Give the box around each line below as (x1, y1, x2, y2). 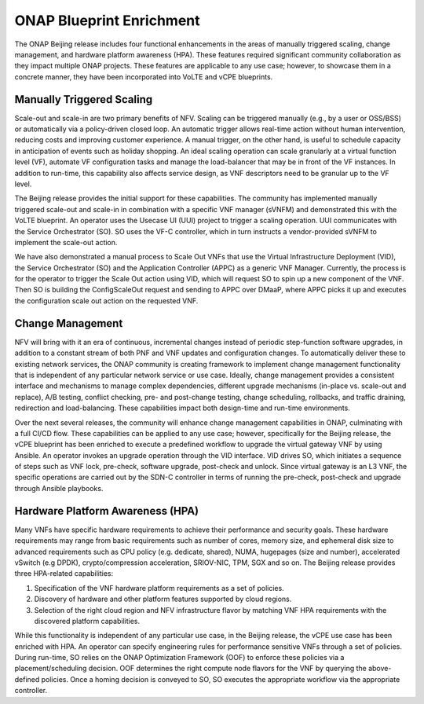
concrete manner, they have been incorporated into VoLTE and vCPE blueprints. (14, 71, 273, 82)
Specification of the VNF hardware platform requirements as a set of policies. (34, 583, 284, 592)
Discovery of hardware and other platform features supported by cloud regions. (34, 594, 292, 604)
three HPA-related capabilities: (14, 569, 114, 578)
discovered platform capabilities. (34, 616, 141, 625)
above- (367, 664, 392, 673)
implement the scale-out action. (14, 237, 118, 247)
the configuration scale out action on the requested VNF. (14, 295, 199, 306)
